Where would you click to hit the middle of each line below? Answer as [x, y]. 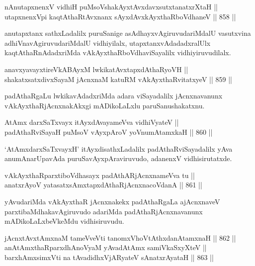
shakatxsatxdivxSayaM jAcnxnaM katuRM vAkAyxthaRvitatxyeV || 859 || [118, 79]
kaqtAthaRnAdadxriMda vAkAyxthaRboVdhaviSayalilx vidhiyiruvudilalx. [118, 52]
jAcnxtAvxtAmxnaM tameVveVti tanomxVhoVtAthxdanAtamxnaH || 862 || [120, 237]
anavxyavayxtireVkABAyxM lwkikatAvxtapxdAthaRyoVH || [96, 69]
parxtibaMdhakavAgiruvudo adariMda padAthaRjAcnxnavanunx [104, 211]
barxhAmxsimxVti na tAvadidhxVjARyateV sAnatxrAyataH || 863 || [109, 257]
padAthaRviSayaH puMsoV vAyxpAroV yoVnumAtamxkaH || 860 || [109, 132]
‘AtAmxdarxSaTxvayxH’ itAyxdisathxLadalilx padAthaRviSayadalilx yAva [119, 148]
